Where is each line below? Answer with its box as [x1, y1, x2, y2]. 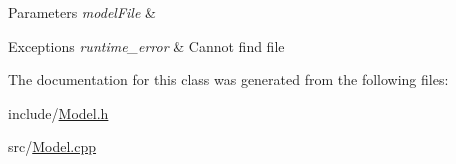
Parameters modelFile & [8, 2, 156, 22]
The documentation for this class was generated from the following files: [8, 69, 449, 90]
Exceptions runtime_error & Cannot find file [8, 35, 285, 56]
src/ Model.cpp [8, 136, 97, 157]
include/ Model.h [8, 102, 109, 123]
